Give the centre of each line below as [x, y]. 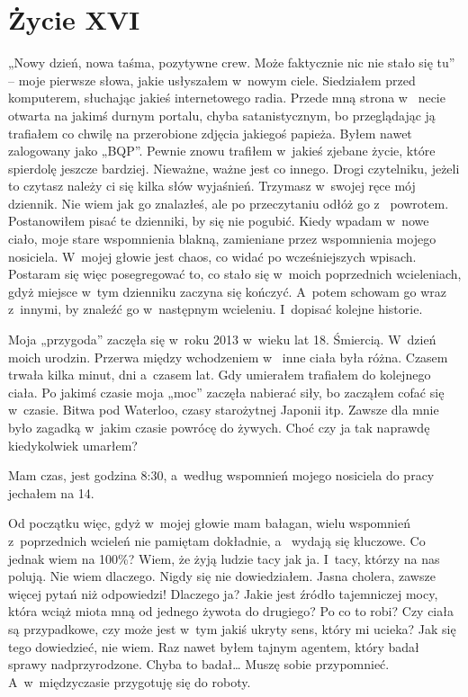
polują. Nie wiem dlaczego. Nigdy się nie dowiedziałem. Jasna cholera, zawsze [222, 576]
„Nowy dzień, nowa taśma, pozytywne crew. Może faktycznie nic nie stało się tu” [232, 63]
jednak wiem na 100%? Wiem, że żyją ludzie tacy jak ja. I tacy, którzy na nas [224, 558]
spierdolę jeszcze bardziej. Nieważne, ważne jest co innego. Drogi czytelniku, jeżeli [234, 168]
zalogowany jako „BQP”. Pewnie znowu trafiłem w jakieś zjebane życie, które [222, 151]
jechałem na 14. [51, 492]
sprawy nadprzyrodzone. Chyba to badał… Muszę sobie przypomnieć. [199, 664]
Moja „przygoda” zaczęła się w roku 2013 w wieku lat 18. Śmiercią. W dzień [222, 340]
